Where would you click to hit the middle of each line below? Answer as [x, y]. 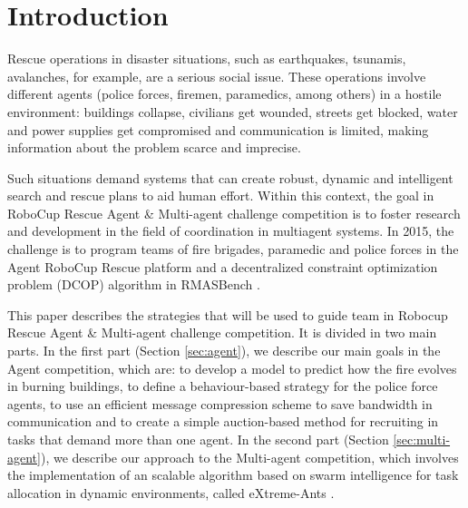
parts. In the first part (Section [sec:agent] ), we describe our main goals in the [224, 351]
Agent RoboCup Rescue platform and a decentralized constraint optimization [223, 266]
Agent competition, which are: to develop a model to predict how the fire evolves [232, 368]
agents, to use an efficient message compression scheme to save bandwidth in [220, 403]
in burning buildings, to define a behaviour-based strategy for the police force [223, 386]
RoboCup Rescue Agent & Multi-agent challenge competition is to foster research [234, 213]
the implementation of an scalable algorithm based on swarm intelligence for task [233, 475]
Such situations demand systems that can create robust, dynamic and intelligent [230, 177]
